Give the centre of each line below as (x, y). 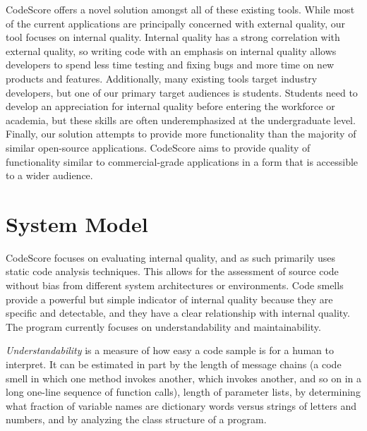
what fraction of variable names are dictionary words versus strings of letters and (181, 405)
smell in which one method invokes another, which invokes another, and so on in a (183, 378)
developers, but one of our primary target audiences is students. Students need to (182, 92)
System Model (77, 223)
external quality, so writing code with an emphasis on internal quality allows (171, 50)
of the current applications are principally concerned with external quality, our (176, 23)
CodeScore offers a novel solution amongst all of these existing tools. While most (180, 9)
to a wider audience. (49, 175)
